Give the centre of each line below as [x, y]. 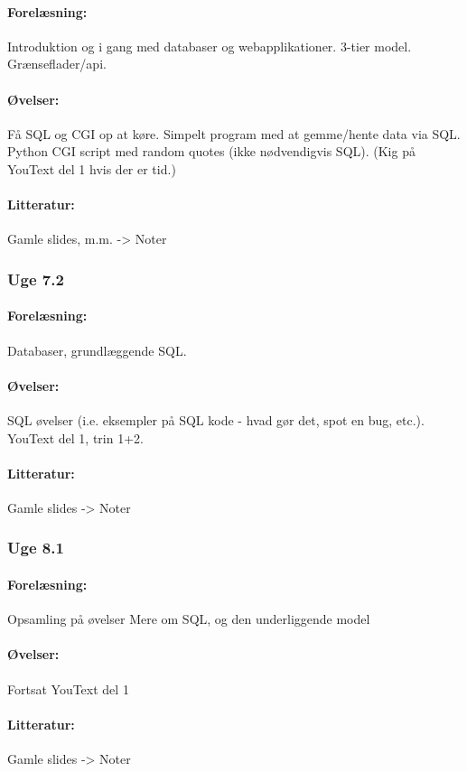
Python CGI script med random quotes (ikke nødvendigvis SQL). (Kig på [211, 151]
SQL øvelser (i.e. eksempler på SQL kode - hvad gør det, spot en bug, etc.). [216, 419]
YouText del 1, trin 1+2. [75, 437]
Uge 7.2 [36, 279]
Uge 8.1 [36, 548]
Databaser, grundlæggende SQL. [97, 350]
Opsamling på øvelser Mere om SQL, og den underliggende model [189, 619]
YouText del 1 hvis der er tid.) [92, 168]
